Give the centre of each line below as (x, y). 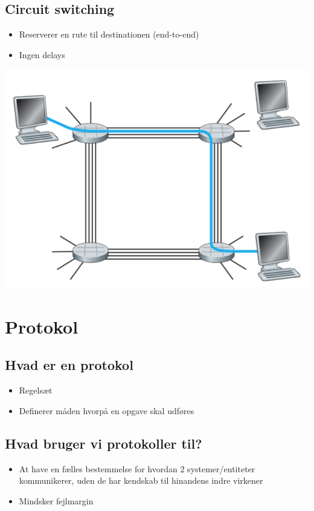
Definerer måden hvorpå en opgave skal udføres (107, 410)
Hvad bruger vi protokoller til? (104, 443)
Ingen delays (42, 54)
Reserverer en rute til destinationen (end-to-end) (109, 34)
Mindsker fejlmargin (56, 500)
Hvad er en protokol (69, 365)
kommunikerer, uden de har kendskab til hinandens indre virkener (141, 480)
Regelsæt (36, 390)
